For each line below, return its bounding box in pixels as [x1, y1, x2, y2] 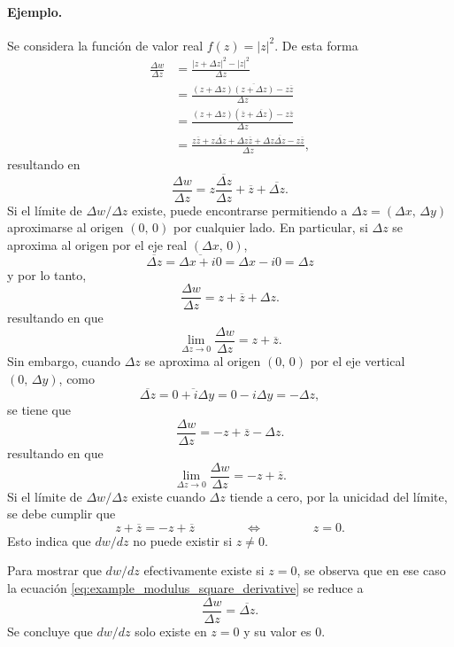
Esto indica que [7, 531, 91, 550]
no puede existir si [133, 531, 233, 550]
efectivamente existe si [143, 561, 265, 580]
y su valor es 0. [243, 621, 326, 640]
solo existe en [135, 621, 207, 640]
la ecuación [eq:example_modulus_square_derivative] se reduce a [7, 579, 364, 597]
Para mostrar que [7, 561, 102, 580]
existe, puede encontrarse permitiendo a [131, 200, 348, 219]
